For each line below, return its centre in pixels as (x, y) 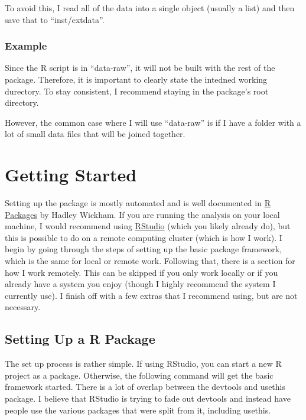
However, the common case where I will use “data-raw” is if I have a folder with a (153, 122)
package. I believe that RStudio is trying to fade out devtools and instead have (148, 398)
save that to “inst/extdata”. (55, 19)
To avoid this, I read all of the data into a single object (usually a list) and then (150, 8)
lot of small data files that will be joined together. (95, 134)
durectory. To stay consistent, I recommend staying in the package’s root (137, 91)
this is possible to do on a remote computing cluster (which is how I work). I (144, 237)
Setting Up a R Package (80, 339)
